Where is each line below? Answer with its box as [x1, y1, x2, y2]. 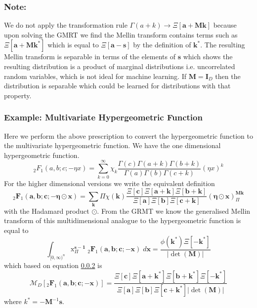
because [213, 20, 237, 30]
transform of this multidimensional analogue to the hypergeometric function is [4, 215, 241, 226]
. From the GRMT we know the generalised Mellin [97, 205, 251, 216]
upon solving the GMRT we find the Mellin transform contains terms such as [4, 29, 238, 39]
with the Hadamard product [4, 205, 89, 216]
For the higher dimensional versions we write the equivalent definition [4, 178, 215, 188]
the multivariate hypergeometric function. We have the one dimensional [4, 140, 221, 151]
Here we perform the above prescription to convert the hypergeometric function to [4, 130, 253, 141]
